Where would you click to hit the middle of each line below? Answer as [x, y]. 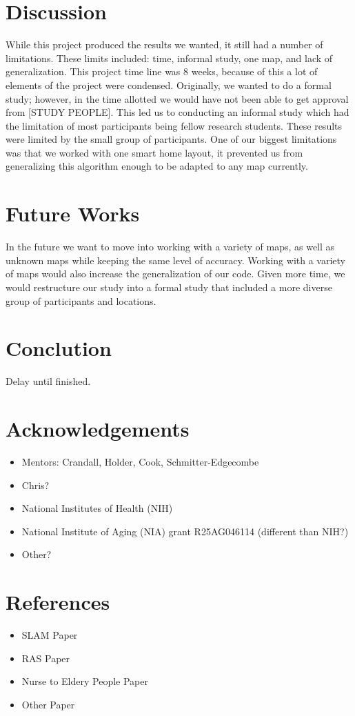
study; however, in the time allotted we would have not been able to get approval [177, 98]
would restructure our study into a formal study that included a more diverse [169, 287]
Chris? [35, 485]
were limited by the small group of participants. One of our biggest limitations [171, 139]
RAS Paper [46, 658]
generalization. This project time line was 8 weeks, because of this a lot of [162, 71]
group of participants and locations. [81, 300]
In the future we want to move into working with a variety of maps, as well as [170, 247]
